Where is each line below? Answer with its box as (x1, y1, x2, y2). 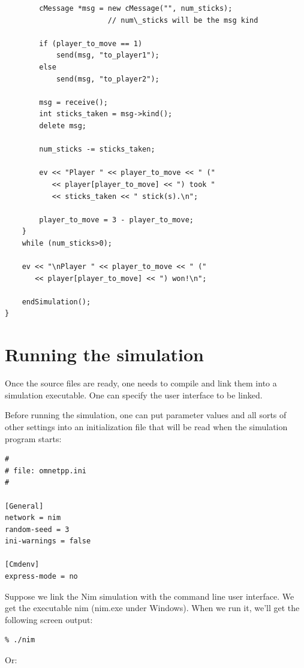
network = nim (5, 513, 61, 522)
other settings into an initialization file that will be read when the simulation (5, 420, 288, 433)
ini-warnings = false (5, 537, 91, 546)
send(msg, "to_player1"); (56, 51, 159, 60)
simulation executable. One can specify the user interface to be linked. (5, 388, 263, 401)
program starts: (5, 432, 62, 445)
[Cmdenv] (5, 560, 40, 569)
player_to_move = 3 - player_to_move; (39, 215, 194, 224)
